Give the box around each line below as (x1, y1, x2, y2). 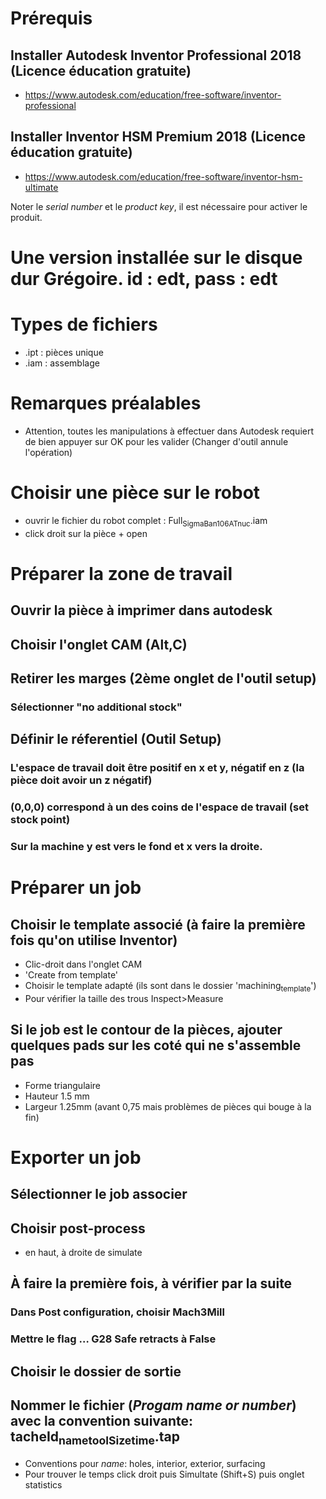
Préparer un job (10, 877, 142, 899)
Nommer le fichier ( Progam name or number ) (10, 1397, 297, 1414)
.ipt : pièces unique (24, 346, 104, 358)
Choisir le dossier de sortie (10, 1363, 182, 1380)
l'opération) (24, 446, 73, 458)
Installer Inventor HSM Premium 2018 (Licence (10, 128, 306, 146)
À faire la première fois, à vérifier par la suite (10, 1275, 293, 1292)
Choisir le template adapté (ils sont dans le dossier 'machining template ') (24, 980, 317, 994)
